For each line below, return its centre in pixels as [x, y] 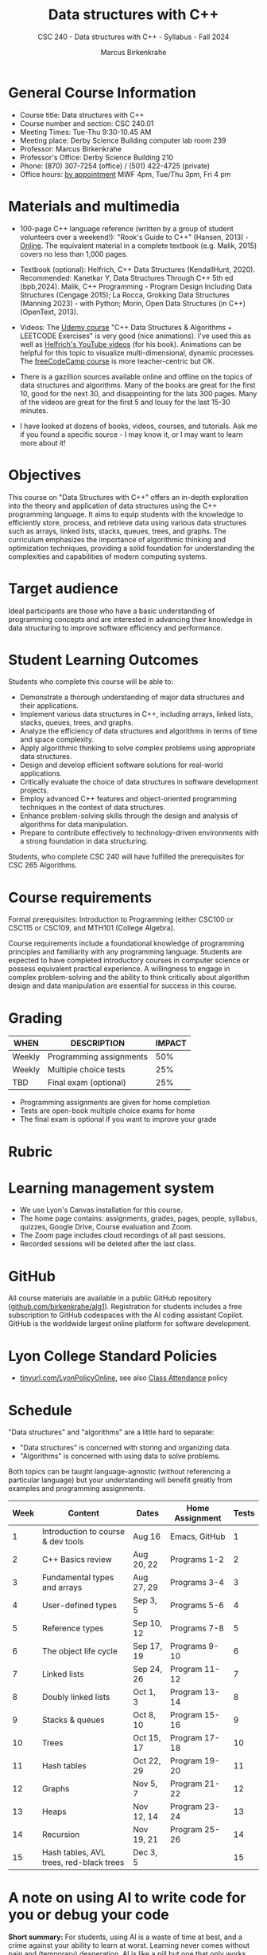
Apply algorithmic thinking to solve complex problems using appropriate [137, 748]
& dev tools [63, 1542]
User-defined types [80, 1606]
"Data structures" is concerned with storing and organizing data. [126, 1448]
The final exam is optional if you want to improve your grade [118, 1119]
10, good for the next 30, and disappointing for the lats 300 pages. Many [138, 393]
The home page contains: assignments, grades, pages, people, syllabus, [139, 1218]
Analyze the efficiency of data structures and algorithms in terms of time [138, 731]
